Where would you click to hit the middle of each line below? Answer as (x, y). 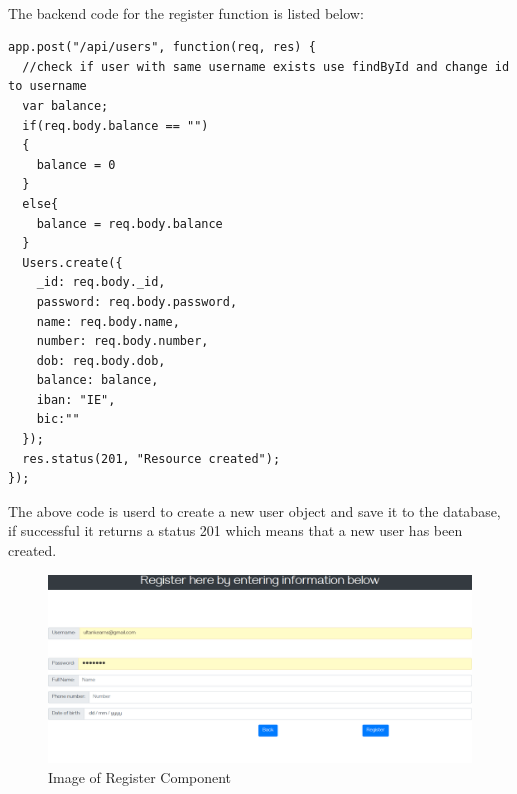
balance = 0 (76, 164)
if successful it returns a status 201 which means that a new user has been (235, 530)
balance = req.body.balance (129, 223)
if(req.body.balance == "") (115, 125)
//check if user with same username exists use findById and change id (266, 66)
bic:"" (58, 419)
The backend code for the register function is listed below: (186, 12)
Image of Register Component (140, 777)
